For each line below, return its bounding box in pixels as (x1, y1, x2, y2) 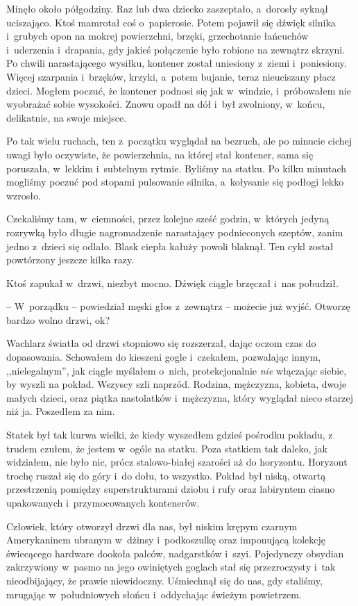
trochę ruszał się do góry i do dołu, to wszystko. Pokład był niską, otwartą (6, 468, 326, 482)
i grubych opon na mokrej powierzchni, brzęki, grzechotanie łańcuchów (6, 28, 309, 43)
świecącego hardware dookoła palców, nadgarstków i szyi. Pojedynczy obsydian (6, 546, 344, 560)
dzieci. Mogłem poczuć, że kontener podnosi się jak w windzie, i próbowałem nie (6, 83, 351, 97)
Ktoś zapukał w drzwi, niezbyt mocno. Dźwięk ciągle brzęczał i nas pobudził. (6, 275, 339, 290)
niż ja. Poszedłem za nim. (6, 404, 115, 418)
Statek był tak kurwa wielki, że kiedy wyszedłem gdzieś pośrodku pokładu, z (6, 427, 333, 442)
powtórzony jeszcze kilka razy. (6, 252, 135, 267)
